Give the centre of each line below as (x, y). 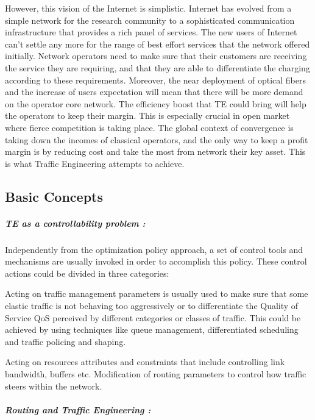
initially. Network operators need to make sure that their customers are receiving (156, 56)
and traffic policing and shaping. (65, 341)
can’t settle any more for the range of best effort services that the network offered (157, 44)
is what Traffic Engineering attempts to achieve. (95, 163)
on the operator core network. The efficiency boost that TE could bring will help (156, 103)
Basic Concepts (54, 196)
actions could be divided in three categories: (87, 273)
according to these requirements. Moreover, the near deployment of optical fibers (155, 80)
